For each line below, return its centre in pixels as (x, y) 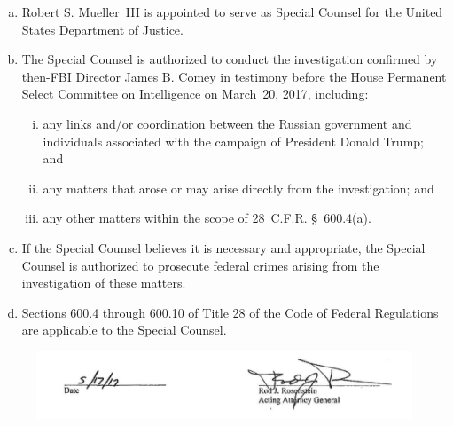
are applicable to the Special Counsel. (124, 330)
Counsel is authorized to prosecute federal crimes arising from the (200, 265)
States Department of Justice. (102, 29)
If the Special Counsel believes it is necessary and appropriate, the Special (223, 247)
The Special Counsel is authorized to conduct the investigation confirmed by (230, 59)
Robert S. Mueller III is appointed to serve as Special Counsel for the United (232, 12)
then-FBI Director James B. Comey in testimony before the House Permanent (234, 76)
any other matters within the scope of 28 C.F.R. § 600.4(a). (207, 218)
